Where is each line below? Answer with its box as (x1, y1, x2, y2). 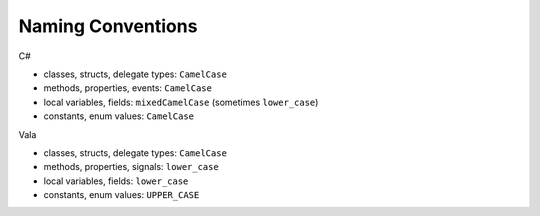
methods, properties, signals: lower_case (43, 161, 219, 173)
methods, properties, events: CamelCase (43, 82, 212, 94)
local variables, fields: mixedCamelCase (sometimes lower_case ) (43, 96, 319, 108)
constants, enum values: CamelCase (43, 110, 195, 122)
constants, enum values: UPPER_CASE (43, 189, 200, 201)
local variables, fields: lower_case (43, 175, 189, 187)
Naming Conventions (18, 15, 198, 37)
